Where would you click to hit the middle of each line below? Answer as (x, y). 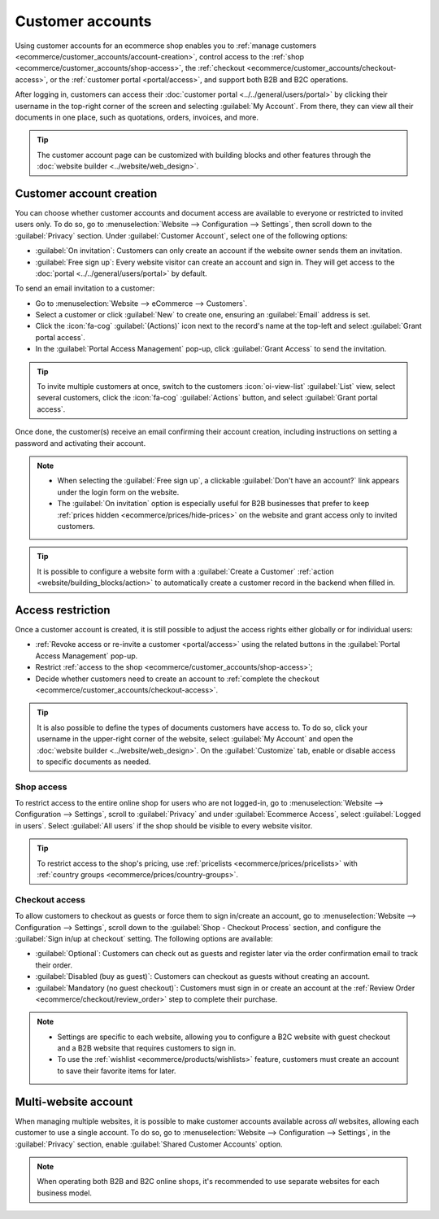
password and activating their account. (80, 443)
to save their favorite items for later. (117, 1071)
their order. (54, 965)
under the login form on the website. (118, 492)
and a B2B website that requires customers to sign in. (147, 1048)
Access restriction (63, 610)
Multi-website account (74, 1101)
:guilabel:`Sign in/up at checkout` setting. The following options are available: (144, 938)
